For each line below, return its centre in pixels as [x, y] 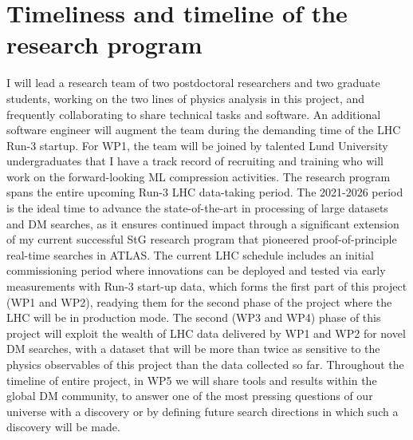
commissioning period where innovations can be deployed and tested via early [196, 270]
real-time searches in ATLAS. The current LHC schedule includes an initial [190, 254]
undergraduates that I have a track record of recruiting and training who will [195, 161]
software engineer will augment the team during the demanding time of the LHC [204, 130]
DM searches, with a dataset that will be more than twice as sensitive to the [193, 349]
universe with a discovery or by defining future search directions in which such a [203, 411]
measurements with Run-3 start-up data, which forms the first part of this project [207, 286]
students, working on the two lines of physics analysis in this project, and [186, 98]
